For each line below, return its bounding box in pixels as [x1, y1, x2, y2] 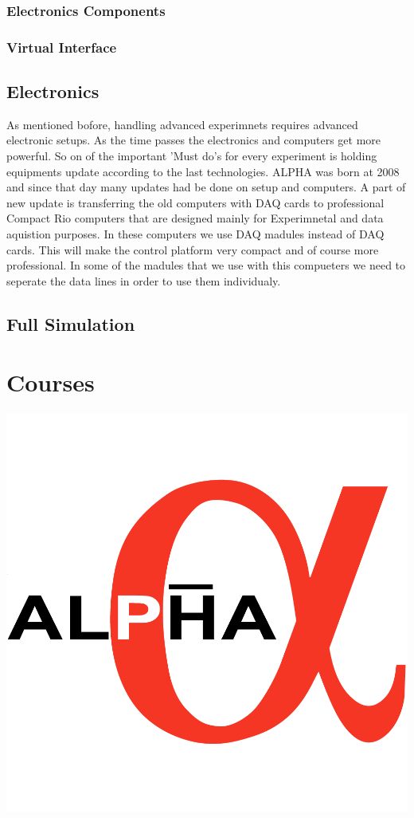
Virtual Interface [6, 37, 117, 57]
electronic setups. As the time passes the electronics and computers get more [6, 132, 381, 148]
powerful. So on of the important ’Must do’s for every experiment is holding [6, 147, 377, 164]
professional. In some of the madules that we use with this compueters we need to [6, 257, 406, 273]
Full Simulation [6, 311, 135, 336]
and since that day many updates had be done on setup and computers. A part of [6, 179, 406, 195]
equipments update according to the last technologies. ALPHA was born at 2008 [6, 163, 400, 179]
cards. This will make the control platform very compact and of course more [6, 241, 379, 258]
